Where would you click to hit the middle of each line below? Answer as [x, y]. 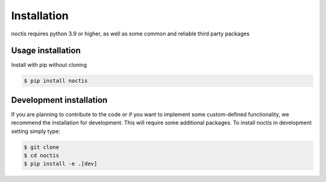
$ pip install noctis [56, 81]
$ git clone [42, 147]
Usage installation [46, 51]
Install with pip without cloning [49, 65]
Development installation [59, 100]
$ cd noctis [42, 156]
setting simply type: [36, 131]
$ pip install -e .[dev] [61, 164]
